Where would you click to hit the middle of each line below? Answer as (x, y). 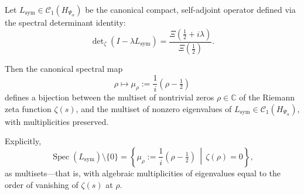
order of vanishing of (42, 184)
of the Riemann (267, 97)
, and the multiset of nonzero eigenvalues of (154, 108)
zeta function (28, 108)
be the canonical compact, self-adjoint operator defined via (190, 9)
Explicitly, (23, 141)
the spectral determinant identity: (65, 22)
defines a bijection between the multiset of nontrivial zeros (110, 97)
